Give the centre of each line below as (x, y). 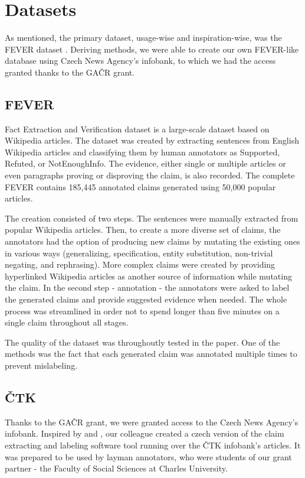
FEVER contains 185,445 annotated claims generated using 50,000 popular (140, 186)
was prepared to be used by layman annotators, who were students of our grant (148, 456)
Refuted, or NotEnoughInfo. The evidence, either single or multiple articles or (145, 163)
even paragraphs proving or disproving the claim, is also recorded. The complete (150, 175)
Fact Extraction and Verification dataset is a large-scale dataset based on (137, 129)
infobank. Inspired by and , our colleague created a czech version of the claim (145, 433)
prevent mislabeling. (41, 365)
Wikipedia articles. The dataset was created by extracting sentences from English (152, 140)
